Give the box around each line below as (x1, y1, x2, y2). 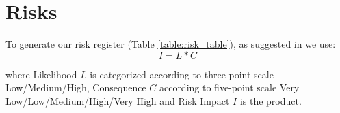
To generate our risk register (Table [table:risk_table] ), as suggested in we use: (5, 37, 336, 51)
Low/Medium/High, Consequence (5, 80, 146, 95)
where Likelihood (5, 67, 77, 81)
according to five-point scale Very (159, 80, 300, 95)
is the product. (239, 93, 302, 108)
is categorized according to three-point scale (90, 67, 274, 81)
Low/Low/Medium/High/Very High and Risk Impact (5, 93, 230, 108)
